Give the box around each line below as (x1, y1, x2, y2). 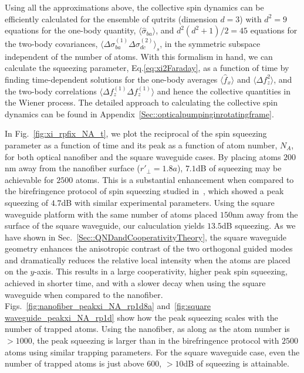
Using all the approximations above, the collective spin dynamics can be (5, 1, 264, 13)
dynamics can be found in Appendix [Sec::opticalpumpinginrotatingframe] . (5, 107, 274, 120)
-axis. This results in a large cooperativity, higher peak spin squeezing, (34, 265, 288, 277)
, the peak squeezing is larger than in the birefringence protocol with (32, 334, 279, 347)
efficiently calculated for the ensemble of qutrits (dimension (5, 12, 218, 25)
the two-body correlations (5, 84, 97, 97)
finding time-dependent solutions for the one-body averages (5, 73, 218, 85)
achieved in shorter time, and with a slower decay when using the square (5, 277, 266, 289)
